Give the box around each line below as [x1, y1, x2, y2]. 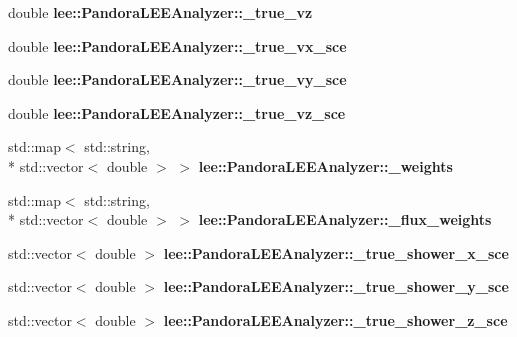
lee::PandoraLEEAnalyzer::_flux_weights [198, 209, 492, 230]
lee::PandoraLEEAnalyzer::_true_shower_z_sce [163, 309, 508, 330]
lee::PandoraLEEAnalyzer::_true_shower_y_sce [163, 276, 509, 297]
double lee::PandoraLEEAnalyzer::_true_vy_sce [8, 69, 347, 90]
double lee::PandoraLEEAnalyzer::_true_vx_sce [8, 35, 347, 56]
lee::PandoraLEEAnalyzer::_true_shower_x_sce [163, 242, 509, 263]
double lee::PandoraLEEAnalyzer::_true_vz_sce [8, 102, 346, 123]
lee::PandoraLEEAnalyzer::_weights [198, 155, 453, 176]
